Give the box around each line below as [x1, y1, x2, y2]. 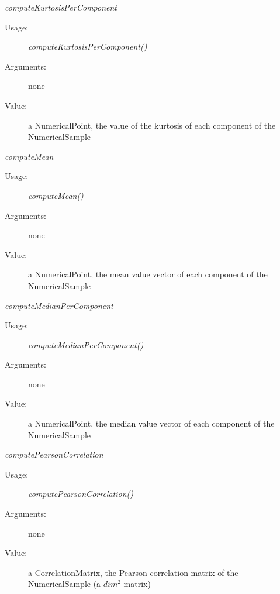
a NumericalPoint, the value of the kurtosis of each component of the [28, 119, 276, 131]
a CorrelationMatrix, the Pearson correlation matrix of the [28, 566, 238, 578]
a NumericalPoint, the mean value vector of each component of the [28, 268, 268, 280]
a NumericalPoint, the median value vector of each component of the [28, 417, 275, 430]
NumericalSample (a [28, 578, 101, 590]
